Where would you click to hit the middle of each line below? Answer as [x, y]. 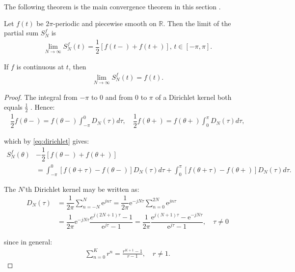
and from [119, 97]
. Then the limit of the [197, 23]
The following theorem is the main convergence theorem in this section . [112, 6]
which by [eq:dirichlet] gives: [47, 140]
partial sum [21, 33]
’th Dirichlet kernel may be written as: [81, 189]
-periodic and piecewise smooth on [105, 23]
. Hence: [43, 106]
